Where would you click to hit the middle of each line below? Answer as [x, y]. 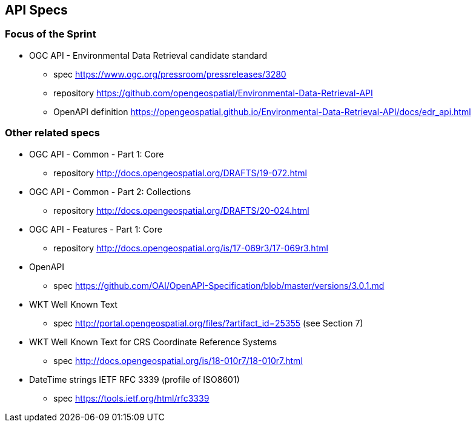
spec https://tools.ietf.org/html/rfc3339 [131, 398]
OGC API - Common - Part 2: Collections [110, 191]
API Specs [36, 10]
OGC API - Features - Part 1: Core [96, 229]
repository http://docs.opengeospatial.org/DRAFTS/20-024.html [181, 210]
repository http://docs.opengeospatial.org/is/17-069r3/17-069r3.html [191, 248]
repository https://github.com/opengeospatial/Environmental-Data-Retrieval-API [213, 93]
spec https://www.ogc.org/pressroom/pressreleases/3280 [170, 74]
